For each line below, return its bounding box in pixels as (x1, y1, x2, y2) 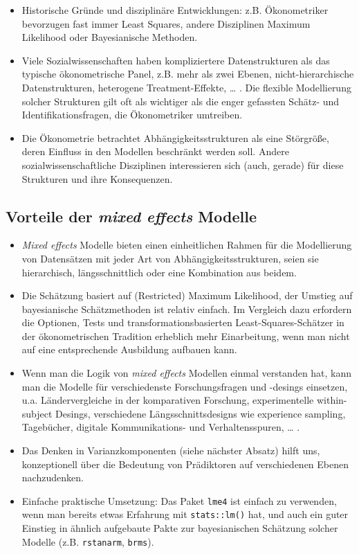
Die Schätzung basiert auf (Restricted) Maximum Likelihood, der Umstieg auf (21, 288, 353, 303)
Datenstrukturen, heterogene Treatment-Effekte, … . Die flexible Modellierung (21, 80, 351, 94)
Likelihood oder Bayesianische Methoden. (21, 30, 198, 44)
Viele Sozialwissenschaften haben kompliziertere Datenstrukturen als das (21, 53, 330, 67)
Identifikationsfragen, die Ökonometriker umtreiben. (21, 107, 243, 122)
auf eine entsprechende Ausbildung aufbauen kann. (21, 342, 237, 357)
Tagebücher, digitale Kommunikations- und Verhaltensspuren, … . (21, 420, 300, 434)
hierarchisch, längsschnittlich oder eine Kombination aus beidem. (21, 265, 297, 279)
